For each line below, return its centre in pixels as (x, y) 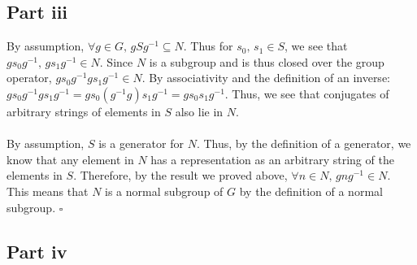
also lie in (199, 111)
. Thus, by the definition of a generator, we (304, 143)
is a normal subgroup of (164, 191)
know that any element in (70, 159)
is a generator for (141, 143)
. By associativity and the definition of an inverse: (266, 78)
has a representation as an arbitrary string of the (272, 159)
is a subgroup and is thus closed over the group (267, 61)
